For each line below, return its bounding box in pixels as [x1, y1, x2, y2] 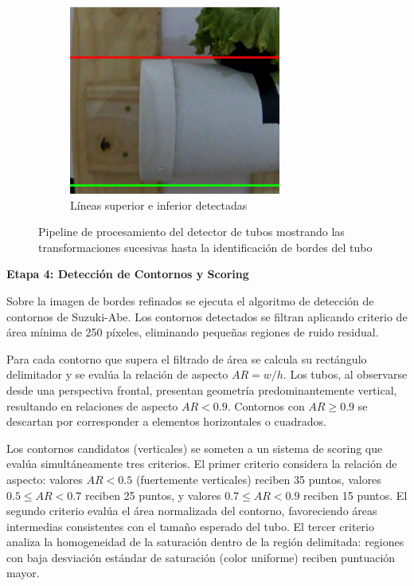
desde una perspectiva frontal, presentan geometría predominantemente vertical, [6, 381, 397, 398]
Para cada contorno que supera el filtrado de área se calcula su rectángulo [6, 350, 367, 367]
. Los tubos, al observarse [283, 366, 408, 383]
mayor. [6, 564, 40, 581]
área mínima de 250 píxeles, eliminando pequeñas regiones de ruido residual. [6, 324, 379, 340]
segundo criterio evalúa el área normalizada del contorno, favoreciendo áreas [6, 502, 377, 519]
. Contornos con [227, 397, 305, 414]
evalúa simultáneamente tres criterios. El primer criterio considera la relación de [6, 455, 397, 472]
